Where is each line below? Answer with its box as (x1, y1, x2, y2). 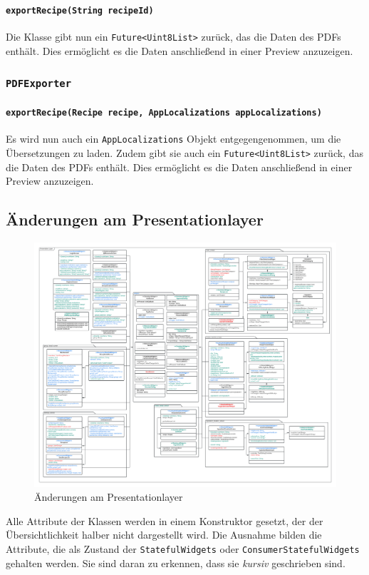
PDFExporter (6, 78, 72, 90)
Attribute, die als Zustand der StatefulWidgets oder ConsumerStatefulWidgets (6, 541, 360, 556)
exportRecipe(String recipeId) (6, 5, 154, 16)
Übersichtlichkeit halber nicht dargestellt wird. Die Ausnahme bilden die (6, 527, 322, 542)
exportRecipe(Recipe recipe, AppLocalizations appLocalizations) (6, 108, 322, 118)
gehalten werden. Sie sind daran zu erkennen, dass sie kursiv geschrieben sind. (6, 555, 345, 570)
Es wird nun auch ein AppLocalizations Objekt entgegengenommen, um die (6, 131, 341, 146)
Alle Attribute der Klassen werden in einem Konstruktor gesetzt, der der (6, 513, 323, 528)
